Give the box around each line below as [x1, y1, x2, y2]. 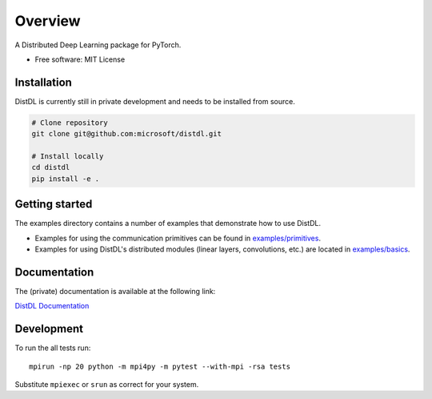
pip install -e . [31, 174, 100, 183]
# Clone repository [31, 118, 108, 127]
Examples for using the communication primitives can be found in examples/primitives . [34, 233, 322, 243]
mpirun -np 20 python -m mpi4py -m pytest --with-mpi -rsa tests [29, 361, 291, 371]
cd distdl [31, 163, 70, 172]
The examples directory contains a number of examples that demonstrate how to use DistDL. [14, 219, 322, 228]
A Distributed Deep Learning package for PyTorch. [14, 40, 182, 50]
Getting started [14, 197, 93, 212]
